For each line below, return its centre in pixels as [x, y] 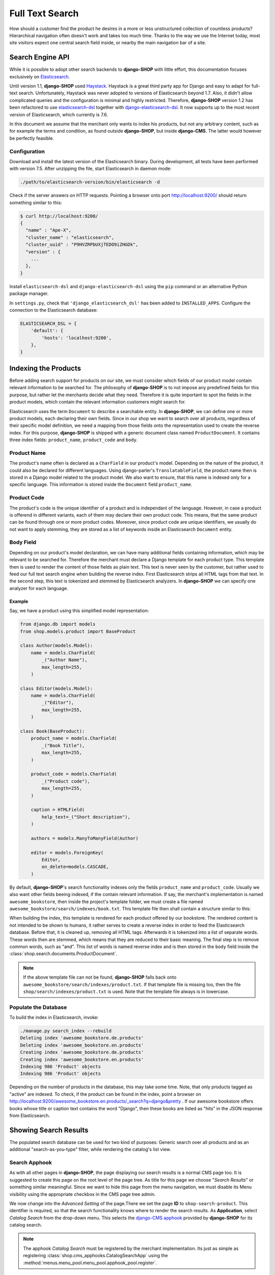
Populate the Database [38, 1007]
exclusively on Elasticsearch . [40, 76]
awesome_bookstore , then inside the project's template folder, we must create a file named [106, 901]
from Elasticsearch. [30, 1115]
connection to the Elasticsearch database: [53, 310]
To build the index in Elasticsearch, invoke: [54, 1017]
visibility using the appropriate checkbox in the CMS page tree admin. [82, 1194]
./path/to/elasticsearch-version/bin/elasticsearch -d [90, 182]
